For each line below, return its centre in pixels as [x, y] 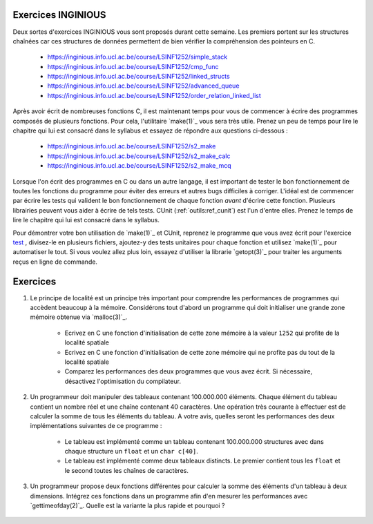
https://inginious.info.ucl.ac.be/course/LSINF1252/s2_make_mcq [139, 166]
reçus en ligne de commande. [55, 262]
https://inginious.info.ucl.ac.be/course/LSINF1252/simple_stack [137, 57]
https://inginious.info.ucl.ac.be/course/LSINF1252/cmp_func [133, 66]
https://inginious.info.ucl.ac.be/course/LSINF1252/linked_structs [139, 77]
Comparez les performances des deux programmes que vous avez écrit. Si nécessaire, [189, 371]
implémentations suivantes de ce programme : [96, 426]
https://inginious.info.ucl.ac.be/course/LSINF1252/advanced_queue [143, 86]
